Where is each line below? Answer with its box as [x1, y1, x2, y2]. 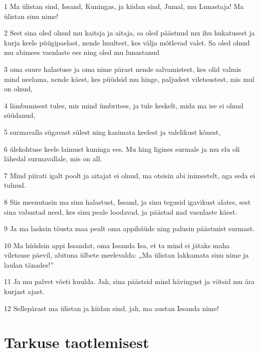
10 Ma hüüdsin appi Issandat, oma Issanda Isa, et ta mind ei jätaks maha [4, 240, 230, 250]
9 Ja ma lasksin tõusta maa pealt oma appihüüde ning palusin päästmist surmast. [4, 223, 255, 234]
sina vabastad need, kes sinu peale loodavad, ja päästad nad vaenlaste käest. [4, 206, 238, 217]
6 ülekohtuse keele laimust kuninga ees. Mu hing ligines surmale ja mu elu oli [4, 143, 240, 154]
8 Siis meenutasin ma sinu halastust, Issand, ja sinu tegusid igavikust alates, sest [4, 196, 251, 207]
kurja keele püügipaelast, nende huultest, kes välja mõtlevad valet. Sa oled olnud [4, 37, 250, 47]
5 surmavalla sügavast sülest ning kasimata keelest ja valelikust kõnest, [4, 126, 221, 137]
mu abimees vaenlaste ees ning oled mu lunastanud [4, 47, 160, 57]
